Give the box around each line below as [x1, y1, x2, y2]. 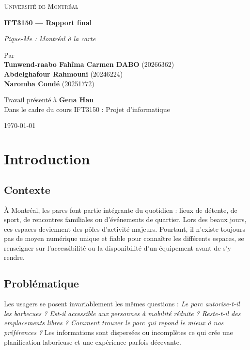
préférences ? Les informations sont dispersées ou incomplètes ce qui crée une [4, 327, 233, 337]
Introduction [4, 149, 90, 169]
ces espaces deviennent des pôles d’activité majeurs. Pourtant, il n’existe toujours [4, 223, 245, 234]
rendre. [4, 252, 25, 262]
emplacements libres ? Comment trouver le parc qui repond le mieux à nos [4, 318, 224, 328]
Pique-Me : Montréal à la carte [4, 33, 96, 44]
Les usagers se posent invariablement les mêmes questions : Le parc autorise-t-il [4, 299, 240, 309]
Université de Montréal [4, 1, 78, 11]
